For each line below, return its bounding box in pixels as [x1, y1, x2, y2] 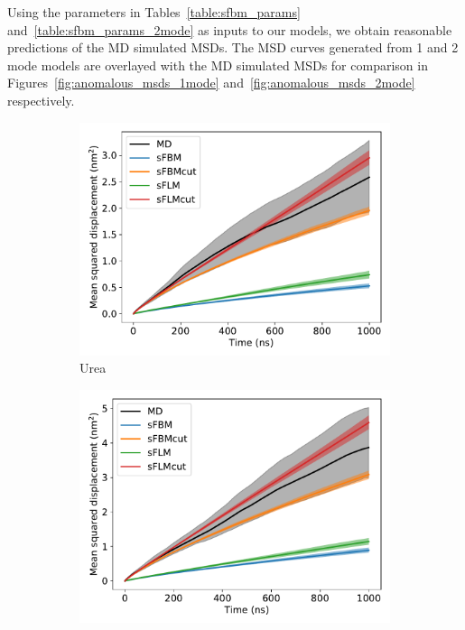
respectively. [7, 90, 75, 109]
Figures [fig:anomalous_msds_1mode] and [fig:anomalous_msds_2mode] [7, 73, 415, 92]
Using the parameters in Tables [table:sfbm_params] [7, 3, 301, 21]
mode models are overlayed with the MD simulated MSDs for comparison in [7, 55, 428, 74]
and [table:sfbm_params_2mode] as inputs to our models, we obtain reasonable [7, 20, 452, 39]
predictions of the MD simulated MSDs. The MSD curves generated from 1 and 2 [7, 38, 459, 57]
